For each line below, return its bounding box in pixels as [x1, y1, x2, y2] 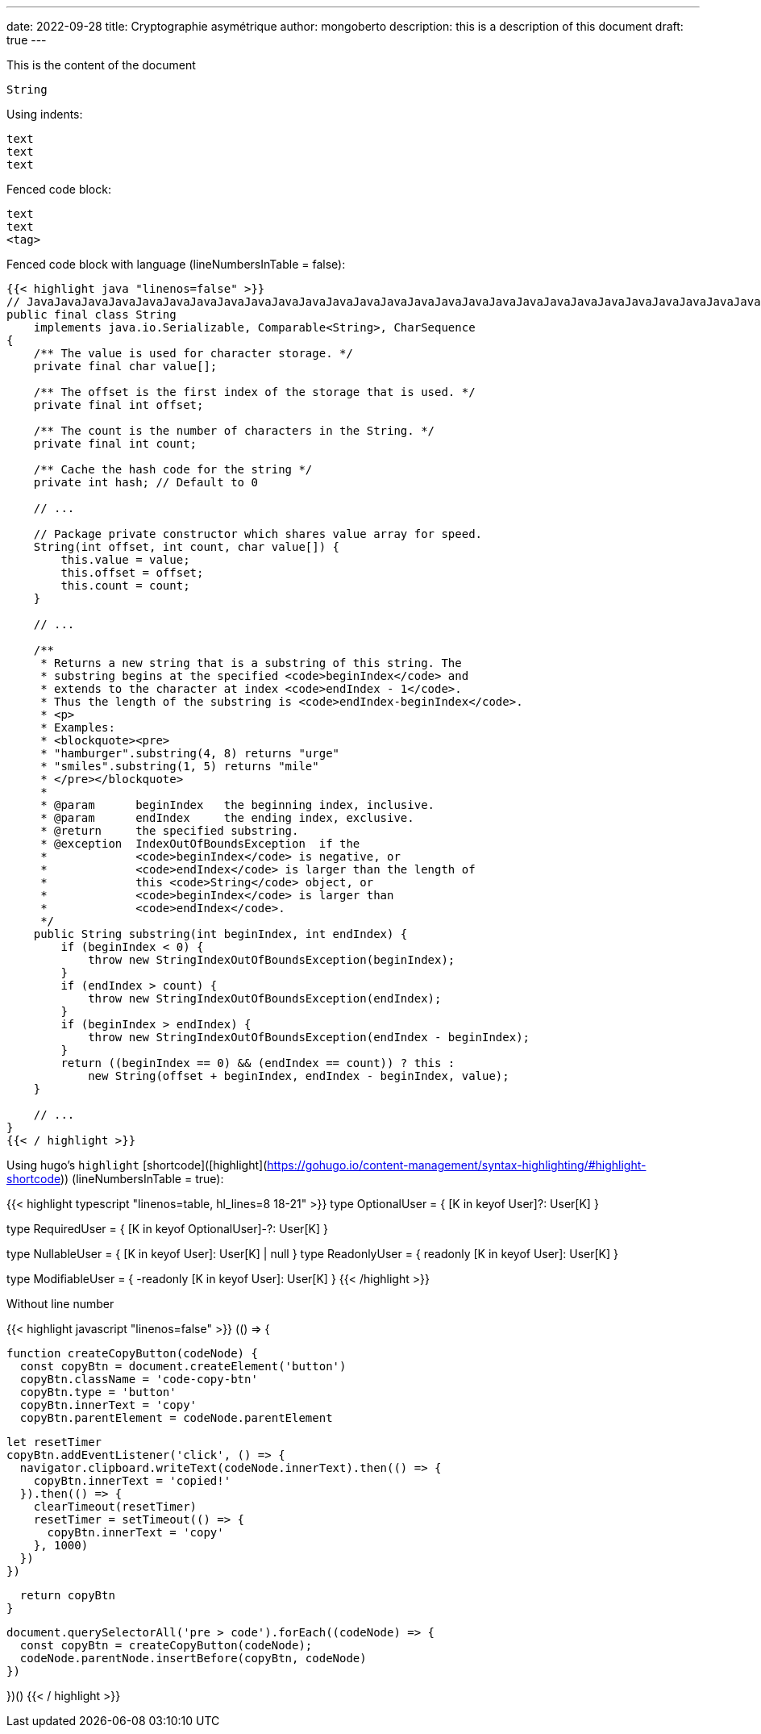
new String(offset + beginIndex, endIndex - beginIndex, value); [88, 1069, 509, 1082]
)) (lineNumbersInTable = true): [60, 1172, 224, 1186]
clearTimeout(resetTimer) [33, 1500, 198, 1513]
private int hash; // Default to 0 [33, 476, 258, 489]
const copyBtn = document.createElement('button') [19, 1360, 347, 1373]
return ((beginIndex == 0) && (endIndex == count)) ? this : [60, 1057, 455, 1069]
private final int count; [33, 437, 198, 450]
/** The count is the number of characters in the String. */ [33, 424, 435, 437]
